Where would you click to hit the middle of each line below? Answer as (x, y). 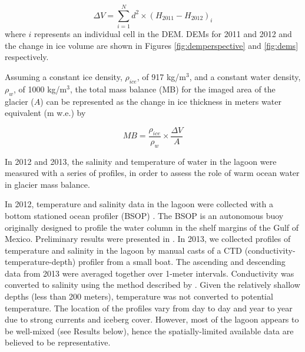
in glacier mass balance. (47, 184)
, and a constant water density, (245, 76)
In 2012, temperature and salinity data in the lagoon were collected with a (139, 204)
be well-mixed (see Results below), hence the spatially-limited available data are (149, 331)
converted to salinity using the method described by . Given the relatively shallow (152, 285)
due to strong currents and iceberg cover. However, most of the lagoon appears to (152, 319)
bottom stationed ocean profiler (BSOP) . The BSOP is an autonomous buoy (144, 215)
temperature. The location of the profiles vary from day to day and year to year (149, 308)
